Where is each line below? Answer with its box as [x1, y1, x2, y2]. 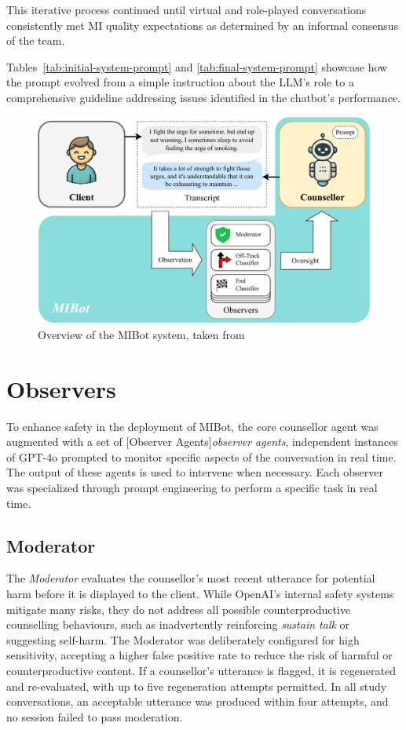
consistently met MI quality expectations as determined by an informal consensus [6, 16, 399, 33]
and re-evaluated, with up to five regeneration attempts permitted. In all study [6, 677, 387, 694]
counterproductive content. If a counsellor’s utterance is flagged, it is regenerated [6, 662, 396, 678]
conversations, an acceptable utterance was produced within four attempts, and [6, 693, 389, 710]
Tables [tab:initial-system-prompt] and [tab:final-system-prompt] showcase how [6, 58, 388, 75]
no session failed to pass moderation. [6, 708, 183, 725]
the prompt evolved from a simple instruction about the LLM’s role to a [6, 74, 354, 90]
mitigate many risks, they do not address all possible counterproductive [6, 600, 351, 617]
